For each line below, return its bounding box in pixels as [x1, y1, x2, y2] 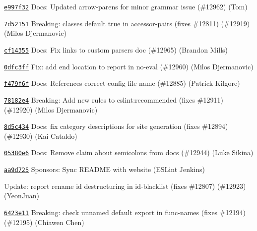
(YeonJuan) [4, 190, 39, 201]
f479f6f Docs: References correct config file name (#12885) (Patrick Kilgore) [4, 78, 240, 88]
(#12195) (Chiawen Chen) [4, 217, 84, 227]
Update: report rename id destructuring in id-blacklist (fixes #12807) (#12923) [4, 180, 246, 191]
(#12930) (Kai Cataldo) [4, 130, 77, 141]
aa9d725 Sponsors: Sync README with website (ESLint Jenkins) [4, 164, 205, 174]
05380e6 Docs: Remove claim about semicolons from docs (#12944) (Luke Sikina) [4, 147, 254, 158]
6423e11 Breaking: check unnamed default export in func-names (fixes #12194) [4, 207, 246, 217]
